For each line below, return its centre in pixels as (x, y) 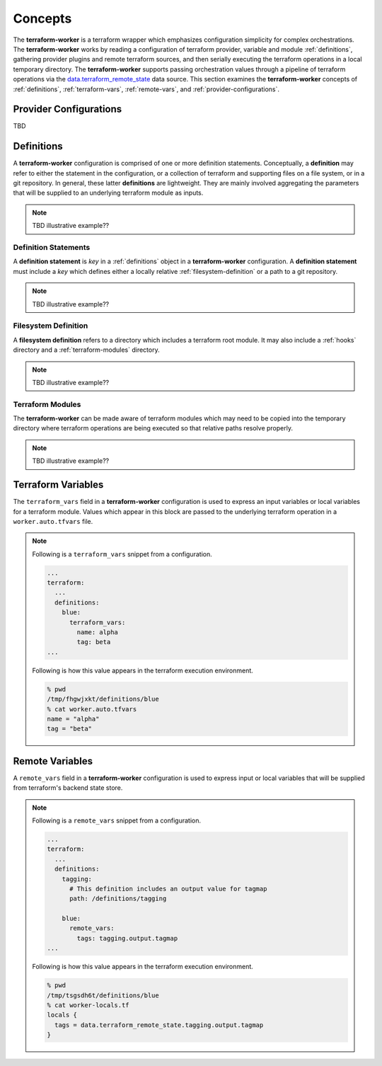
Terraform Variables (58, 485)
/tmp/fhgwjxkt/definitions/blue (103, 699)
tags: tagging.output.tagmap (127, 938)
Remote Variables (53, 761)
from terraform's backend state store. (68, 788)
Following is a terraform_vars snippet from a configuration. (122, 554)
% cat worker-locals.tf (88, 1005)
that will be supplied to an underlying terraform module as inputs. (108, 193)
